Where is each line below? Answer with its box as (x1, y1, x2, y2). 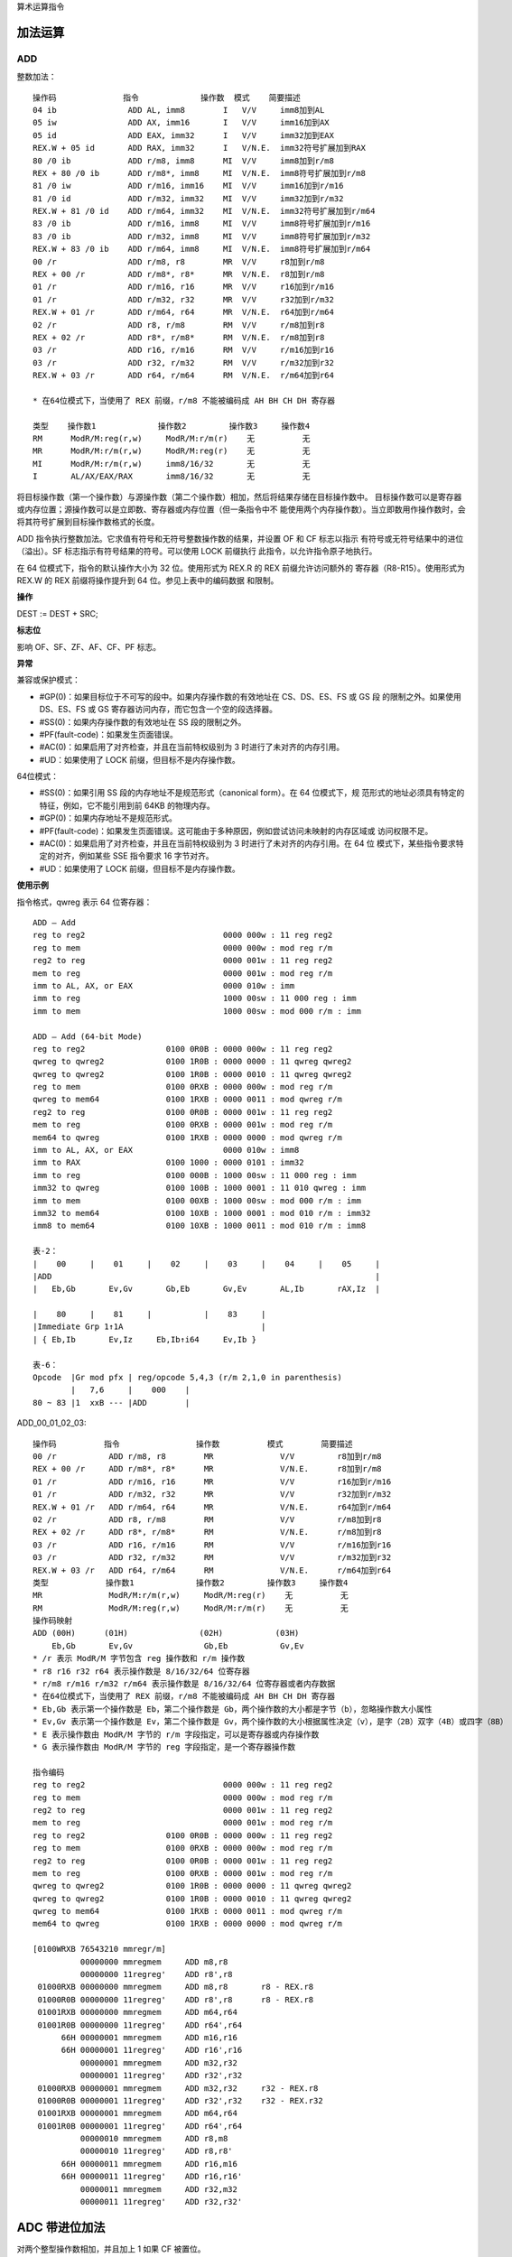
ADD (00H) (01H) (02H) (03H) (33, 1628, 300, 1639)
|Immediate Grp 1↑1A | (33, 1322, 266, 1332)
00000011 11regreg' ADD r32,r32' (79, 2197, 243, 2207)
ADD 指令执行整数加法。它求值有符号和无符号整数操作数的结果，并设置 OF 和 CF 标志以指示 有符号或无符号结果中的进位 (16, 533, 464, 543)
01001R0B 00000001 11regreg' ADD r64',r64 (37, 2121, 243, 2131)
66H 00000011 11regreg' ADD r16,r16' (61, 2171, 243, 2182)
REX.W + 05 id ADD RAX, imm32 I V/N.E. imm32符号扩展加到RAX (33, 143, 366, 153)
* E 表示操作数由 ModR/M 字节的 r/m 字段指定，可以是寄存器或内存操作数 (33, 1729, 320, 1740)
